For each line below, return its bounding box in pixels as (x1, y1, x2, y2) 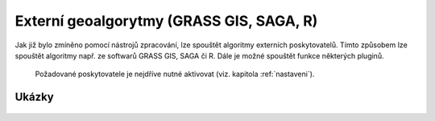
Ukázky (14, 91, 54, 104)
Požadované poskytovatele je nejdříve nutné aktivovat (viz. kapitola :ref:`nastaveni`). (35, 69, 315, 79)
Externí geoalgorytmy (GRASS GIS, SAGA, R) (14, 12, 318, 30)
